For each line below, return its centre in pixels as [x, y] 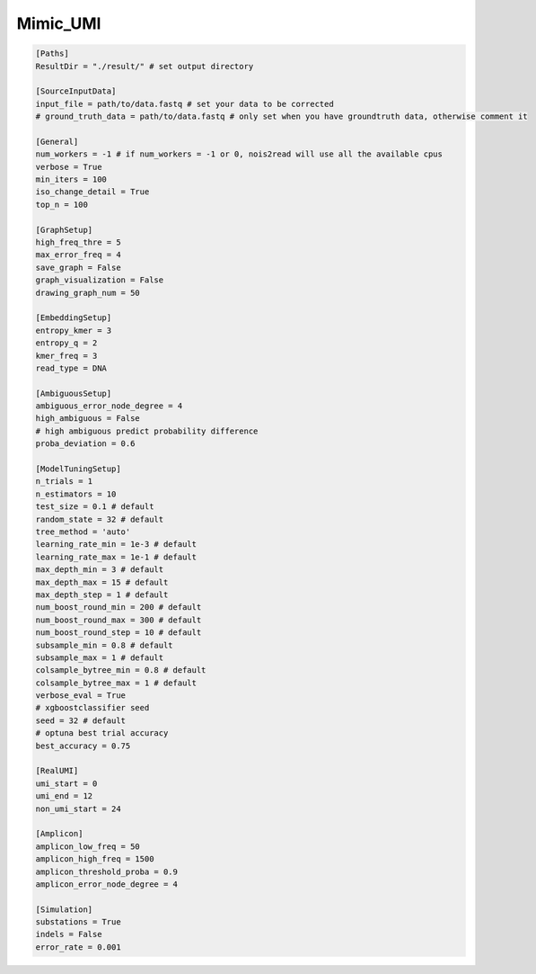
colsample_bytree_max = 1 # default [116, 683]
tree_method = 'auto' [83, 532]
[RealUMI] [57, 771]
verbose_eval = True [80, 696]
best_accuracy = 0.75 [83, 746]
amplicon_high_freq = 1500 [95, 859]
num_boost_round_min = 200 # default [119, 608]
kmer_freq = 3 [66, 356]
